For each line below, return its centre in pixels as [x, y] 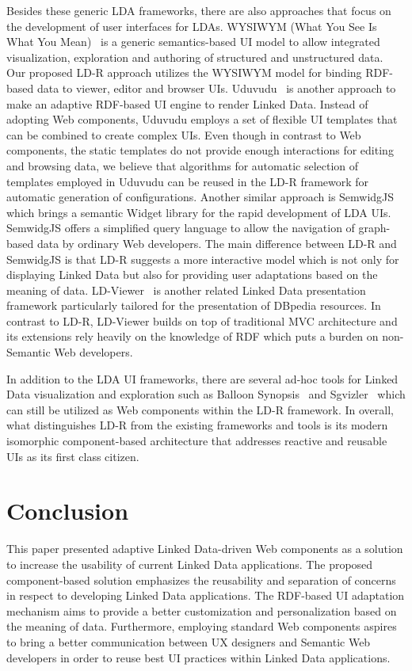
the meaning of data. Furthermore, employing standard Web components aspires [202, 626]
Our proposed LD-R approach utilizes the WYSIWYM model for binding [184, 72]
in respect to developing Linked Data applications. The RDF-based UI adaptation [206, 595]
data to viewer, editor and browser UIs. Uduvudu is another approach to [216, 88]
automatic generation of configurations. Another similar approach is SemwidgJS [200, 197]
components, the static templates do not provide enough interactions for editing [200, 150]
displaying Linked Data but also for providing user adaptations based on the [192, 274]
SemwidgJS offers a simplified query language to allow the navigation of [181, 228]
